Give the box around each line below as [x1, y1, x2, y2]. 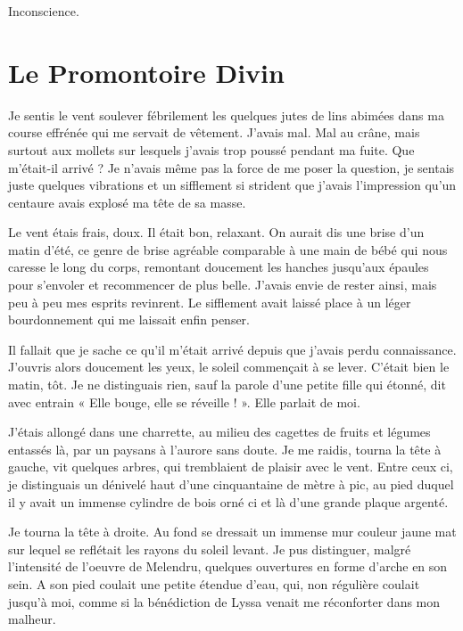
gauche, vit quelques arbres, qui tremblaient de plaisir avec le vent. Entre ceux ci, [8, 457, 453, 476]
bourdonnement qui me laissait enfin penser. [8, 310, 250, 329]
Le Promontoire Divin [8, 53, 285, 90]
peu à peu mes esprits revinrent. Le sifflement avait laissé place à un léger [8, 292, 411, 311]
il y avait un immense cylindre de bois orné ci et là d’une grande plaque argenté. [8, 492, 449, 511]
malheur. [8, 610, 56, 628]
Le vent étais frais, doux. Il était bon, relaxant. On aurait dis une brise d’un [8, 223, 425, 242]
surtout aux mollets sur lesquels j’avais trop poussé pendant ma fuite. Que [8, 140, 415, 159]
